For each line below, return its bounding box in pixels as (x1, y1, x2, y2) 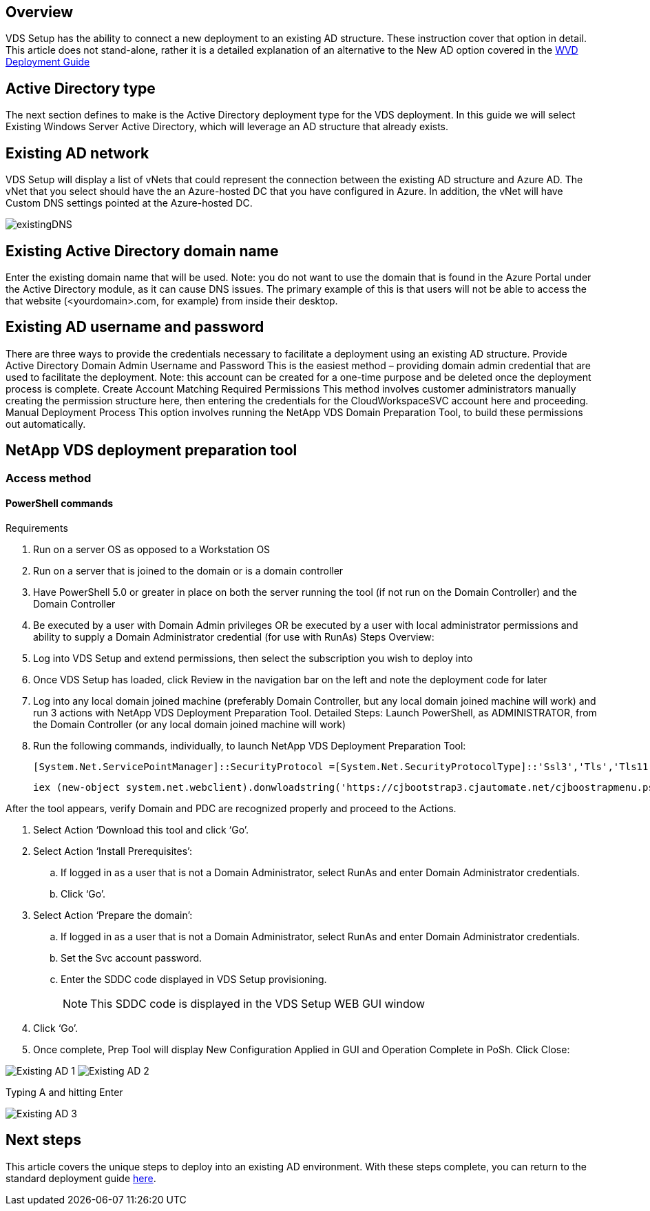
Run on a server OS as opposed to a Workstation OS (33, 543, 271, 555)
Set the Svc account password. (61, 951, 202, 964)
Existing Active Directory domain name (6, 242, 279, 260)
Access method (6, 470, 92, 485)
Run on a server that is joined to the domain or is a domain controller (33, 564, 344, 577)
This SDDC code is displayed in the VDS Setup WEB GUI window (90, 996, 426, 1011)
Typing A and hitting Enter (6, 1086, 123, 1098)
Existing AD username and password (6, 318, 264, 336)
